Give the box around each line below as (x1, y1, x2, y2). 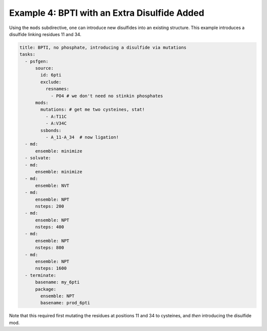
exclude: (40, 79, 62, 85)
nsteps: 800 (35, 245, 64, 251)
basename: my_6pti (35, 279, 80, 285)
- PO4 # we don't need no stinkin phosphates (50, 93, 163, 99)
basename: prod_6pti (40, 300, 90, 306)
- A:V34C (45, 121, 67, 126)
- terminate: (25, 272, 56, 278)
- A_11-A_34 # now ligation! (45, 135, 119, 140)
